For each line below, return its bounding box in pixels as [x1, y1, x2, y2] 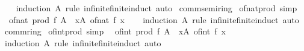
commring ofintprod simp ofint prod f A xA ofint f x [4, 25, 226, 37]
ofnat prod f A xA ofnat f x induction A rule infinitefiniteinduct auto [8, 13, 299, 26]
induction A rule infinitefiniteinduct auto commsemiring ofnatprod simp [16, 2, 297, 14]
